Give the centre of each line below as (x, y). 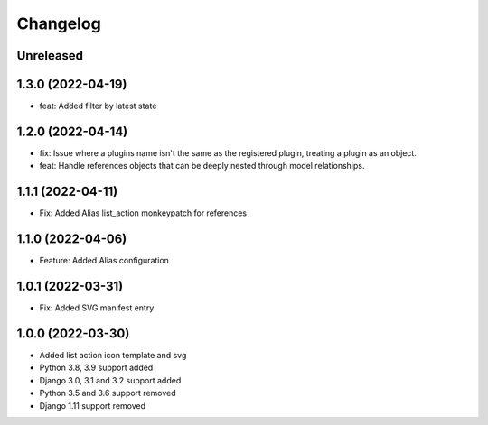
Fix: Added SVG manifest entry (97, 308)
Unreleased (50, 55)
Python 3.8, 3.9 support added (96, 368)
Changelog (59, 23)
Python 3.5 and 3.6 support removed (108, 393)
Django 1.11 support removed (93, 405)
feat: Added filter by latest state (98, 106)
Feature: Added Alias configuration (104, 261)
